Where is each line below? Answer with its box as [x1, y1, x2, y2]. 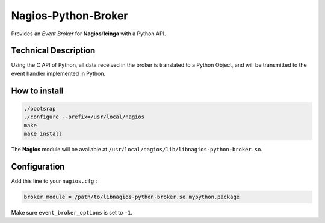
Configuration [11, 161, 65, 171]
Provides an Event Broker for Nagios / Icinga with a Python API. [11, 30, 166, 37]
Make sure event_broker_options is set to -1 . [11, 209, 132, 216]
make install [23, 130, 63, 138]
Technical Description [11, 46, 96, 56]
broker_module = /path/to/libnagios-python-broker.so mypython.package [23, 193, 240, 200]
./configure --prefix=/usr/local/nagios [23, 114, 144, 120]
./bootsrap [23, 105, 56, 112]
